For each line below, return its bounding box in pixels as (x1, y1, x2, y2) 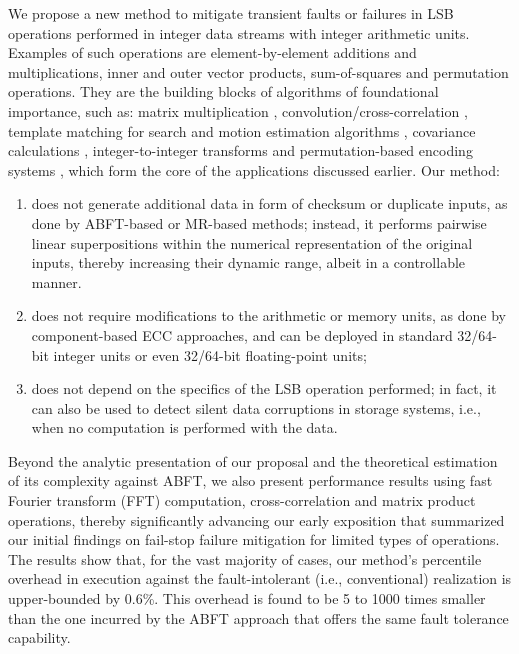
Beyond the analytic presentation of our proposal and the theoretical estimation (8, 450, 498, 471)
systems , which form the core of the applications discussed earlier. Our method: (8, 159, 500, 180)
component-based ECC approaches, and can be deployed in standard (31, 324, 453, 345)
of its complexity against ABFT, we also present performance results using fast (8, 470, 493, 491)
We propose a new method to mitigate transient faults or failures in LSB (8, 3, 454, 23)
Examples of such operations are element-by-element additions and (8, 42, 417, 63)
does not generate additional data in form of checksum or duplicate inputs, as (31, 193, 508, 214)
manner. (31, 271, 82, 292)
